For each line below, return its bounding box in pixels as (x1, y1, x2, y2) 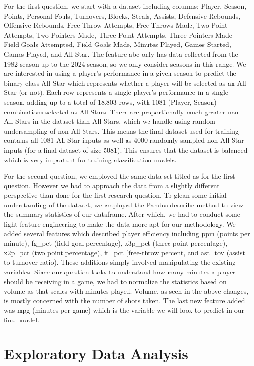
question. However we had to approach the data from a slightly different (4, 180, 220, 190)
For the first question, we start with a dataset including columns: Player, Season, (4, 1, 247, 11)
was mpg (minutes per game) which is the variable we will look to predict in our (4, 305, 244, 315)
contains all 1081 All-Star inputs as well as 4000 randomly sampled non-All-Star (4, 135, 244, 145)
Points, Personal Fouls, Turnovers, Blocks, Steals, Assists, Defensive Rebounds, (4, 10, 241, 21)
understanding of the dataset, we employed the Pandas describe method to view (4, 199, 244, 209)
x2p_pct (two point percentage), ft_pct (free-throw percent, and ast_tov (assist (4, 247, 245, 257)
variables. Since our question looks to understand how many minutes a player (4, 267, 235, 277)
